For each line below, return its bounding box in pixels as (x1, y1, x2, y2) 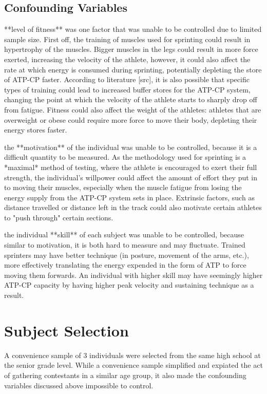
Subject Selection (4, 320, 129, 341)
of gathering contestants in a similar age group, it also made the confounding (4, 369, 246, 380)
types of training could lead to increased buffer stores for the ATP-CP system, (4, 84, 251, 95)
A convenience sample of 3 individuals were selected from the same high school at (4, 349, 261, 360)
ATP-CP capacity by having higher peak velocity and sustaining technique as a (4, 279, 254, 290)
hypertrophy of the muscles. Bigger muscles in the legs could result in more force (4, 44, 258, 54)
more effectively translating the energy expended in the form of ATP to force (4, 259, 246, 270)
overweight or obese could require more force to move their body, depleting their (4, 114, 257, 125)
